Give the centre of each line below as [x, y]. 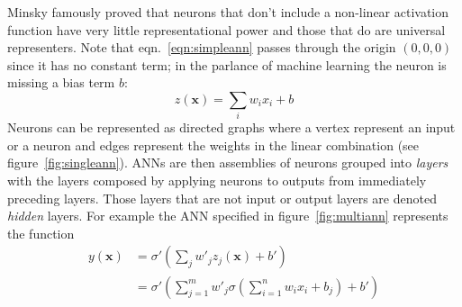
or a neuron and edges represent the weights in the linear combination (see [213, 144]
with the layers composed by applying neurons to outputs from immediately [217, 181]
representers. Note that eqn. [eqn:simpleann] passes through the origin [202, 47]
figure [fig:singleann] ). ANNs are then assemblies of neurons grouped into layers [228, 163]
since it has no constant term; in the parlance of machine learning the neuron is [227, 64]
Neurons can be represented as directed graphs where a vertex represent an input [231, 127]
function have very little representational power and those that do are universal [226, 29]
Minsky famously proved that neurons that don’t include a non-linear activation [228, 12]
